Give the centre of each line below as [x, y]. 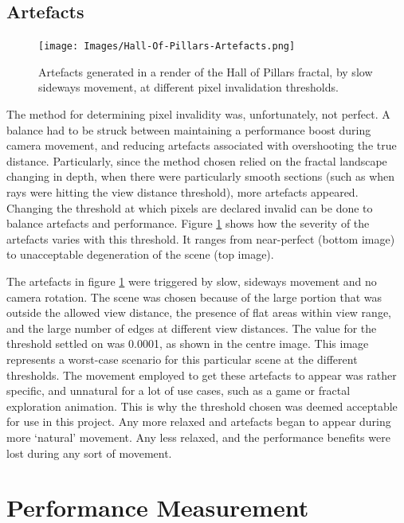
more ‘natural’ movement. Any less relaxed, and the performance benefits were [198, 437]
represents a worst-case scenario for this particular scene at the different [182, 359]
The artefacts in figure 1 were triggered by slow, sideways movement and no [192, 281]
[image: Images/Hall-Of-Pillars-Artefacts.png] [167, 47]
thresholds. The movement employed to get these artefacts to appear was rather [202, 375]
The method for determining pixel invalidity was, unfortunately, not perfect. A [198, 114]
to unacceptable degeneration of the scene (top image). [140, 254]
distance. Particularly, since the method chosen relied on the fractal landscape [197, 160]
